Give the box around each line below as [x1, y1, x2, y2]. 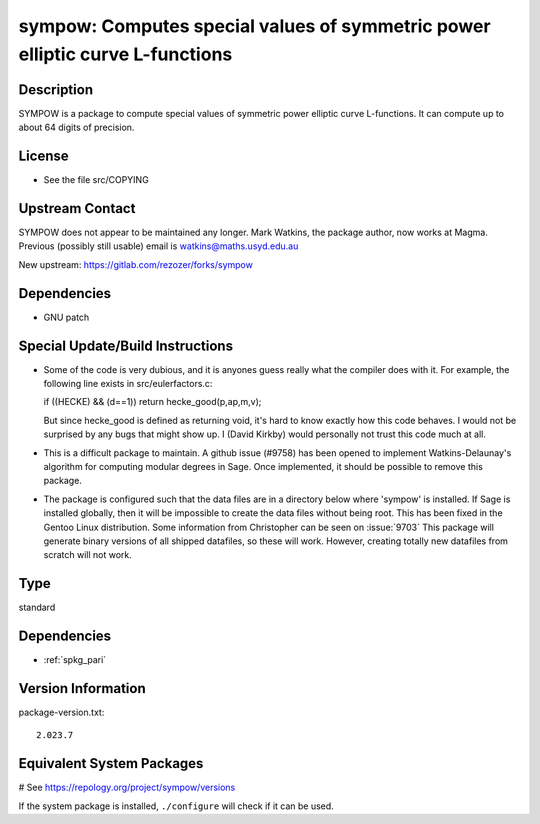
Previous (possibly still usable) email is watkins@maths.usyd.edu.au [18, 240, 299, 252]
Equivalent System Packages [18, 755, 204, 772]
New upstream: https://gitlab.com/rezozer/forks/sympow [18, 258, 254, 270]
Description [18, 81, 94, 98]
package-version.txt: [18, 706, 105, 719]
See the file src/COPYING [43, 174, 149, 186]
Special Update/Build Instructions [18, 337, 234, 354]
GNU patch [43, 311, 90, 323]
